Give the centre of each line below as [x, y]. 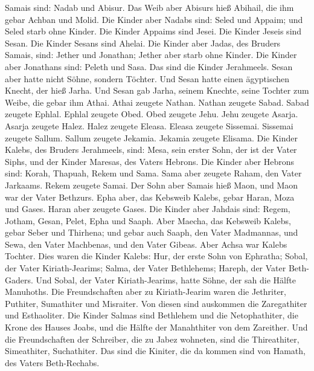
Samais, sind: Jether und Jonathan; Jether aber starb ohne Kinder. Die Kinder [151, 55]
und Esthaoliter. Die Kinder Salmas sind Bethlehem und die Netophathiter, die [152, 315]
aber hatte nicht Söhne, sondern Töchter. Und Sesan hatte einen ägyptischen [147, 78]
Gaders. [19, 279]
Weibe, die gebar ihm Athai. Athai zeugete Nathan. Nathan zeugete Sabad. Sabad [157, 102]
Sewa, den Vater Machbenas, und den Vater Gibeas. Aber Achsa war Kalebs [146, 244]
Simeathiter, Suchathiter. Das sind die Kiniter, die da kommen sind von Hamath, [155, 351]
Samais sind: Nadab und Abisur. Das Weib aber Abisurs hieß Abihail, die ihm [149, 7]
